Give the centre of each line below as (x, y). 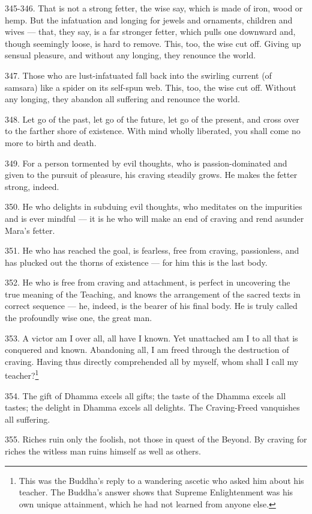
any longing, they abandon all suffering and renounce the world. (122, 99)
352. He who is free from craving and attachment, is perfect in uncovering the (148, 282)
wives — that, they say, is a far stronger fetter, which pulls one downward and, (150, 32)
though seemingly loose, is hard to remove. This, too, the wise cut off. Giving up (153, 43)
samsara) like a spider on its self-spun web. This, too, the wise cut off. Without (151, 87)
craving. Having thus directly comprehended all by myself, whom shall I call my (152, 361)
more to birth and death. (51, 142)
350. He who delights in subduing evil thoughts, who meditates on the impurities (154, 207)
